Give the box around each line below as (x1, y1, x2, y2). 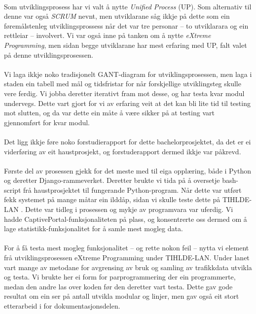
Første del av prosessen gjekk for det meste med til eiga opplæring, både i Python (4, 165, 252, 175)
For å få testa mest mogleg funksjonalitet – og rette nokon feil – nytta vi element (4, 243, 249, 253)
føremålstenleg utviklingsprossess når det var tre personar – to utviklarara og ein (4, 20, 249, 31)
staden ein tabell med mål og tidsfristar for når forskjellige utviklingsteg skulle (4, 78, 241, 89)
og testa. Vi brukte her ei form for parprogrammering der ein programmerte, (4, 272, 236, 282)
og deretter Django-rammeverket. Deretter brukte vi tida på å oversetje (4, 175, 220, 185)
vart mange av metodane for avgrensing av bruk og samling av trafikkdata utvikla (4, 262, 252, 272)
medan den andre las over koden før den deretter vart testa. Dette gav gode (4, 281, 233, 291)
